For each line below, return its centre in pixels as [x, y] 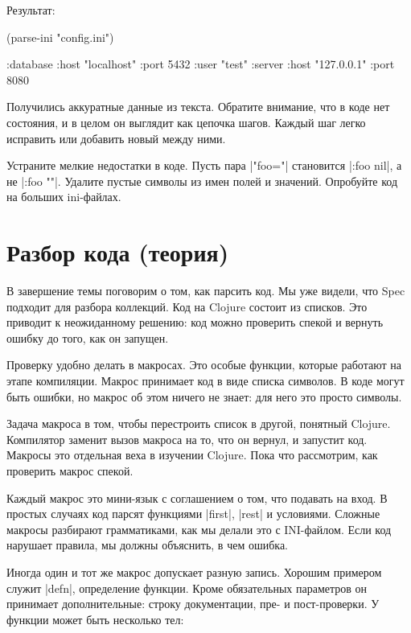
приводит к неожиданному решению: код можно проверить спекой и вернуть [195, 322]
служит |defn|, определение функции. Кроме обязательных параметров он [187, 588]
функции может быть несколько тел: [95, 619]
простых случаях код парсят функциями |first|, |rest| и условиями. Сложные [193, 514]
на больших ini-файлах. [64, 197]
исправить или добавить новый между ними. [116, 138]
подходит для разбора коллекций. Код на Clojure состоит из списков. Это [187, 306]
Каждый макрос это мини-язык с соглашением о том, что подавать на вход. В [197, 497]
